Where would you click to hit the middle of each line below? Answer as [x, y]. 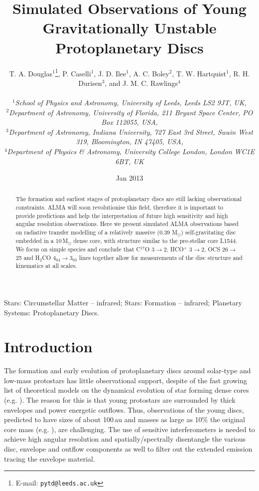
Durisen [90, 83]
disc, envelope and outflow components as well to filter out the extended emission [128, 449]
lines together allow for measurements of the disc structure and [161, 257]
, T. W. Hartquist [199, 73]
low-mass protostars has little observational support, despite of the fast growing [126, 380]
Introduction [48, 347]
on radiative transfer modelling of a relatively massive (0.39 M [97, 232]
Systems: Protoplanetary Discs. [52, 312]
